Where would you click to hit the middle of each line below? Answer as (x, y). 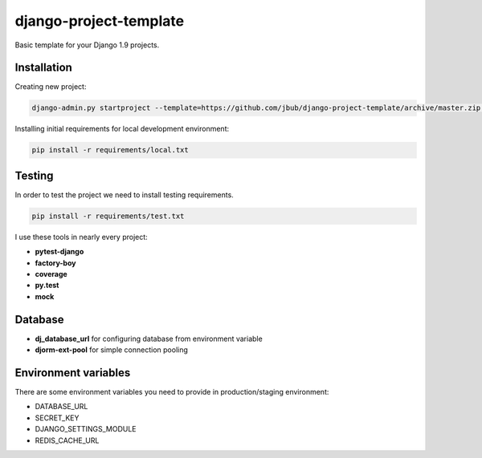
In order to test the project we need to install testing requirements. (125, 195)
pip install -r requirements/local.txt (110, 150)
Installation (43, 68)
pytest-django (59, 252)
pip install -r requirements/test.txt (108, 216)
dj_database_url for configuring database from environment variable (149, 338)
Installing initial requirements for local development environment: (122, 129)
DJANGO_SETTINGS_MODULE (86, 429)
